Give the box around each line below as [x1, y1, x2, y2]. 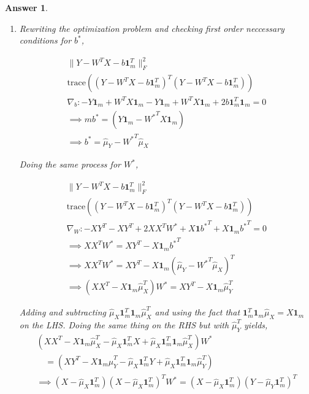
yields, [244, 318, 268, 331]
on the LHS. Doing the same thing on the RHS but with [19, 318, 229, 331]
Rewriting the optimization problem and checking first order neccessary [19, 21, 284, 34]
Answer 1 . [5, 1, 48, 14]
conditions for [19, 34, 72, 47]
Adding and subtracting [19, 306, 106, 319]
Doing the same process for [19, 158, 121, 171]
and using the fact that [154, 306, 240, 319]
